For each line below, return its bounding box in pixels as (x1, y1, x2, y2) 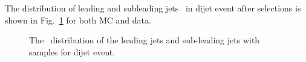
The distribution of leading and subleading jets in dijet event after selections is (5, 2, 301, 14)
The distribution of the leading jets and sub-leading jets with (29, 34, 260, 46)
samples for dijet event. (29, 45, 116, 58)
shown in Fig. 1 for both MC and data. (5, 13, 151, 26)
